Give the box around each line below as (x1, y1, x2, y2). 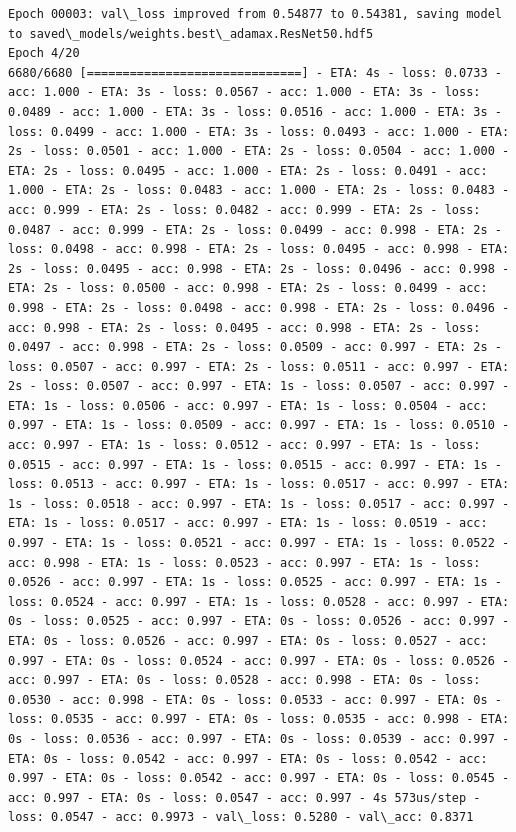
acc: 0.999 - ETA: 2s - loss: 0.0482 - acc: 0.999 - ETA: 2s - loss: (8, 202, 481, 217)
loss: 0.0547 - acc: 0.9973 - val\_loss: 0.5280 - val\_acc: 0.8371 (8, 810, 474, 825)
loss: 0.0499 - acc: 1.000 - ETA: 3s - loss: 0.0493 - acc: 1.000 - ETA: (8, 124, 510, 139)
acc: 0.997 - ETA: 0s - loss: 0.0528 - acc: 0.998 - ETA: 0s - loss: (8, 673, 481, 688)
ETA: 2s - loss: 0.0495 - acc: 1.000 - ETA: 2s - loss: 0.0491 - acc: (8, 163, 488, 178)
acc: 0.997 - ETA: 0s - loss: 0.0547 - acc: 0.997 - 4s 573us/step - (8, 790, 481, 805)
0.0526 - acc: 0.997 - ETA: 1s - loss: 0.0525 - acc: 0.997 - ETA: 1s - (8, 575, 502, 590)
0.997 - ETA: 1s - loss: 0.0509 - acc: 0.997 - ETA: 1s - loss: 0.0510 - (8, 418, 510, 433)
